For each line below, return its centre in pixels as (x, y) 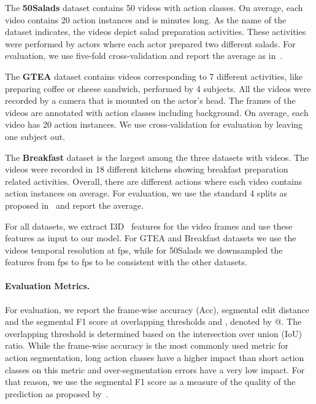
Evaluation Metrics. (48, 286)
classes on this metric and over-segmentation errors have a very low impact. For (155, 369)
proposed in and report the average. (75, 205)
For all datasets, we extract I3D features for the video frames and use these (149, 226)
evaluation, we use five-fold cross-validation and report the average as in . (144, 56)
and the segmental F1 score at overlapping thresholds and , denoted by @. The (153, 321)
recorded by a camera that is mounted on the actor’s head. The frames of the (150, 100)
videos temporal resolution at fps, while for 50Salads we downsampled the (144, 250)
